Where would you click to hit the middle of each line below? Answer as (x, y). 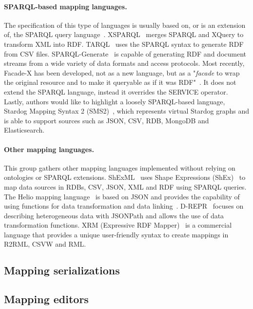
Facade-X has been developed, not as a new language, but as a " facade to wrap (122, 72)
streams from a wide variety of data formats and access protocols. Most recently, (124, 63)
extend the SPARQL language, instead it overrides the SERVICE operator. (116, 91)
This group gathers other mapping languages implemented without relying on (120, 167)
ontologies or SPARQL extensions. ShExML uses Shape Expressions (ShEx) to (125, 177)
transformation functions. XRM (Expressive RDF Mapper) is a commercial (118, 225)
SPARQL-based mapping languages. (66, 6)
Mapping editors (46, 299)
